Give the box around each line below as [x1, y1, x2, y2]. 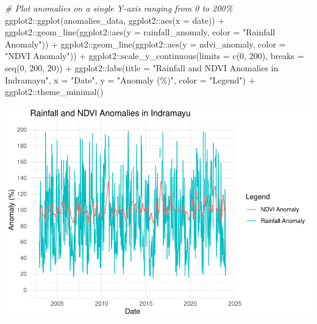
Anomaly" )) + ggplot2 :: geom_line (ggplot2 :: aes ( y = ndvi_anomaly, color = [5, 37, 286, 50]
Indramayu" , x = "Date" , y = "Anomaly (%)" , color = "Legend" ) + [5, 73, 255, 86]
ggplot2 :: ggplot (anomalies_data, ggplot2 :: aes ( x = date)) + [5, 13, 225, 26]
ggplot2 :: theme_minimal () [5, 85, 104, 98]
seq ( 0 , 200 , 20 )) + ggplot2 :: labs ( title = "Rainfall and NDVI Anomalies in [5, 61, 279, 74]
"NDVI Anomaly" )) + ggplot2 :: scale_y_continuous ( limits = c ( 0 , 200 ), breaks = [5, 49, 304, 62]
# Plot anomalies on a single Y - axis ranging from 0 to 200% [5, 2, 233, 14]
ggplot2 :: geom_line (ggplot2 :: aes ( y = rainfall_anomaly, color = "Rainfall [5, 26, 276, 38]
